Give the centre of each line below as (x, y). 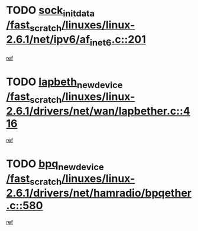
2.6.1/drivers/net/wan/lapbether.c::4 (98, 111)
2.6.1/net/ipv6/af (48, 40)
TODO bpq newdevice (55, 165)
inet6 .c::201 (118, 40)
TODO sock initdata (51, 11)
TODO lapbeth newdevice (64, 83)
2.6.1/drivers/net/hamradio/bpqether (99, 193)
